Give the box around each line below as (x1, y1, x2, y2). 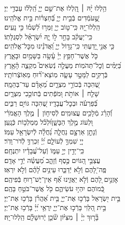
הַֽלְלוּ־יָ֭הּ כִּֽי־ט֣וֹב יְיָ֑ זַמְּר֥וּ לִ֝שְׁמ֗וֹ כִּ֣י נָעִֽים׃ (4, 22, 100, 32)
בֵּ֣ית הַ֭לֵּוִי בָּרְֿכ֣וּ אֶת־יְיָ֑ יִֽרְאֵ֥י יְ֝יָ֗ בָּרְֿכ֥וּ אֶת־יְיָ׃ (4, 202, 106, 212)
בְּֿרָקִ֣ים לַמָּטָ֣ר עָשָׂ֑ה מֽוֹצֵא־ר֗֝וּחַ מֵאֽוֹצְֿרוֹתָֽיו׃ (4, 69, 108, 80)
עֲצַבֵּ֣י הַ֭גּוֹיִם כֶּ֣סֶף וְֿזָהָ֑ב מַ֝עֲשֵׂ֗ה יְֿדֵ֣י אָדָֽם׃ (4, 155, 100, 165)
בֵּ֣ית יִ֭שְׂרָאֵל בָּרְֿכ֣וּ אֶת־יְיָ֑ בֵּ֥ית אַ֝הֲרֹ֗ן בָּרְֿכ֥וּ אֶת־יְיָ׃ (4, 193, 121, 203)
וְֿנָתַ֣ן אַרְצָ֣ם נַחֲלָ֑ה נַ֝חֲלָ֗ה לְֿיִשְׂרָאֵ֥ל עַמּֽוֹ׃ (4, 126, 97, 136)
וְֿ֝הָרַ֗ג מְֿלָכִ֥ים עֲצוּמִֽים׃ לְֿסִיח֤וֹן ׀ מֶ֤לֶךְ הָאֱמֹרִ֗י (4, 107, 112, 117)
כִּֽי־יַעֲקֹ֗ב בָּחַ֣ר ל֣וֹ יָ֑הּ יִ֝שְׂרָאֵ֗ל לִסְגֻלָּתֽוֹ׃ (4, 31, 92, 41)
